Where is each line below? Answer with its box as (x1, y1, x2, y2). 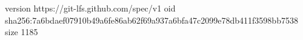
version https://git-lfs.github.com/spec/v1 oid (5, 2, 176, 14)
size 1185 (5, 25, 38, 38)
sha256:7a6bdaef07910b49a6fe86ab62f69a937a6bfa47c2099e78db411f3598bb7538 (5, 13, 298, 26)
